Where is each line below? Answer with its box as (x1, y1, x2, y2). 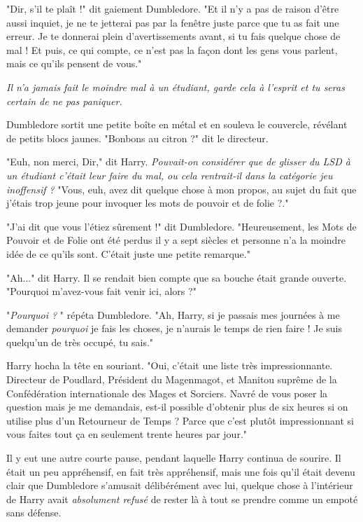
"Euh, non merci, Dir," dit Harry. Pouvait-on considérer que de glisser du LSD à (6, 154, 350, 169)
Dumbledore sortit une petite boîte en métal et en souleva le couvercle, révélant (6, 117, 348, 132)
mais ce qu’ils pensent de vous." (6, 56, 142, 71)
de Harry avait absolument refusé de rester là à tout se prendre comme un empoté (6, 491, 358, 506)
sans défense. (6, 505, 62, 520)
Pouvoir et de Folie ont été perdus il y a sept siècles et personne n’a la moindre (6, 233, 346, 247)
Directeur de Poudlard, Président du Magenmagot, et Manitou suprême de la (6, 372, 337, 387)
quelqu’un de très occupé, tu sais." (6, 334, 154, 349)
